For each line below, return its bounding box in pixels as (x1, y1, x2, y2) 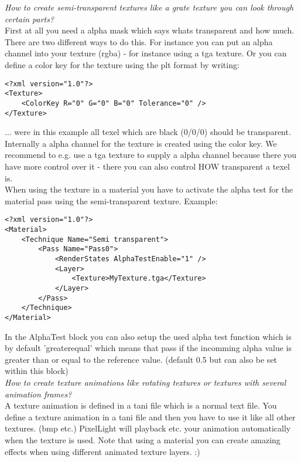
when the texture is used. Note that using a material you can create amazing (5, 433, 281, 446)
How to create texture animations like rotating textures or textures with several (5, 376, 286, 388)
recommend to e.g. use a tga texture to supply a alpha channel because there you (5, 149, 297, 161)
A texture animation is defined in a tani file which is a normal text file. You (5, 399, 277, 412)
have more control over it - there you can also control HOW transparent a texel (5, 160, 290, 172)
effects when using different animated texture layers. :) (5, 445, 200, 457)
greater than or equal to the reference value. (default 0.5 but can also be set (5, 353, 278, 365)
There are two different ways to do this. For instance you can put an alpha (5, 35, 273, 48)
